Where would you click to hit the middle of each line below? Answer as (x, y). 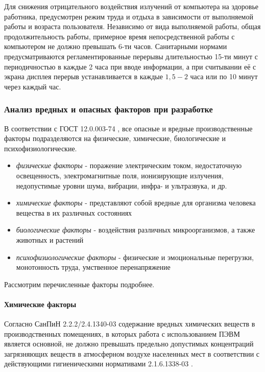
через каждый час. (33, 86)
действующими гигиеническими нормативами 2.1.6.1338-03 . (99, 364)
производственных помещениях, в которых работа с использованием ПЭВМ (122, 333)
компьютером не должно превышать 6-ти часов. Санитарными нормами (116, 46)
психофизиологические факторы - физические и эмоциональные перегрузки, (135, 257)
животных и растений (50, 239)
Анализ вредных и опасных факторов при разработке (109, 109)
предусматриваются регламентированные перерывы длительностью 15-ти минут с (131, 56)
